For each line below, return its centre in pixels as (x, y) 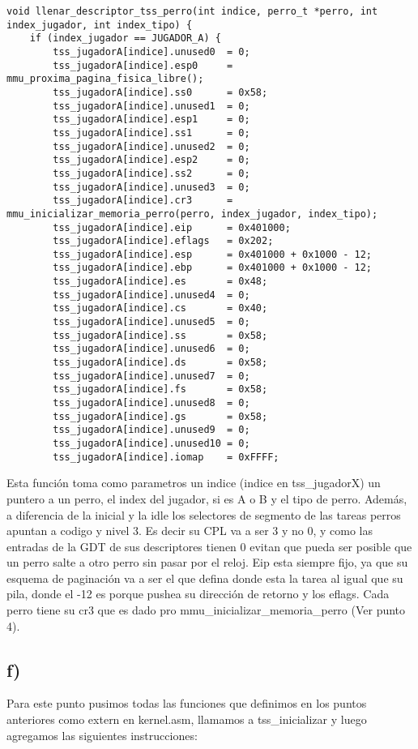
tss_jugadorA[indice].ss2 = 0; (151, 173)
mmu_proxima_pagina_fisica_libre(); (105, 79)
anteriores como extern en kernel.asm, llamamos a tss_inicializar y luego (187, 719)
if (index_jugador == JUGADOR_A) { (125, 39)
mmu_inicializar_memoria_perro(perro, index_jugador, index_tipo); (192, 214)
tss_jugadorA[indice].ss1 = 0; (151, 133)
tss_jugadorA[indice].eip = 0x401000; (172, 227)
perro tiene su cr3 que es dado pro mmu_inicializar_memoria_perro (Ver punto (206, 610)
